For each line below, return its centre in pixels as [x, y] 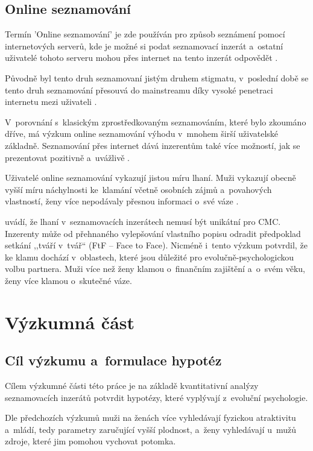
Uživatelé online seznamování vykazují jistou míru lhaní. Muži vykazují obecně [150, 178]
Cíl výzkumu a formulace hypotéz [113, 360]
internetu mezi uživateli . [51, 102]
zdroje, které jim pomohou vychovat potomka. [90, 441]
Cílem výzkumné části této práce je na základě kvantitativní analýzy [132, 386]
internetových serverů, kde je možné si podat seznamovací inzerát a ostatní [144, 46]
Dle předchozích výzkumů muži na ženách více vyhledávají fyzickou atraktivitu [150, 418]
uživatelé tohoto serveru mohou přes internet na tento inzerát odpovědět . [141, 58]
